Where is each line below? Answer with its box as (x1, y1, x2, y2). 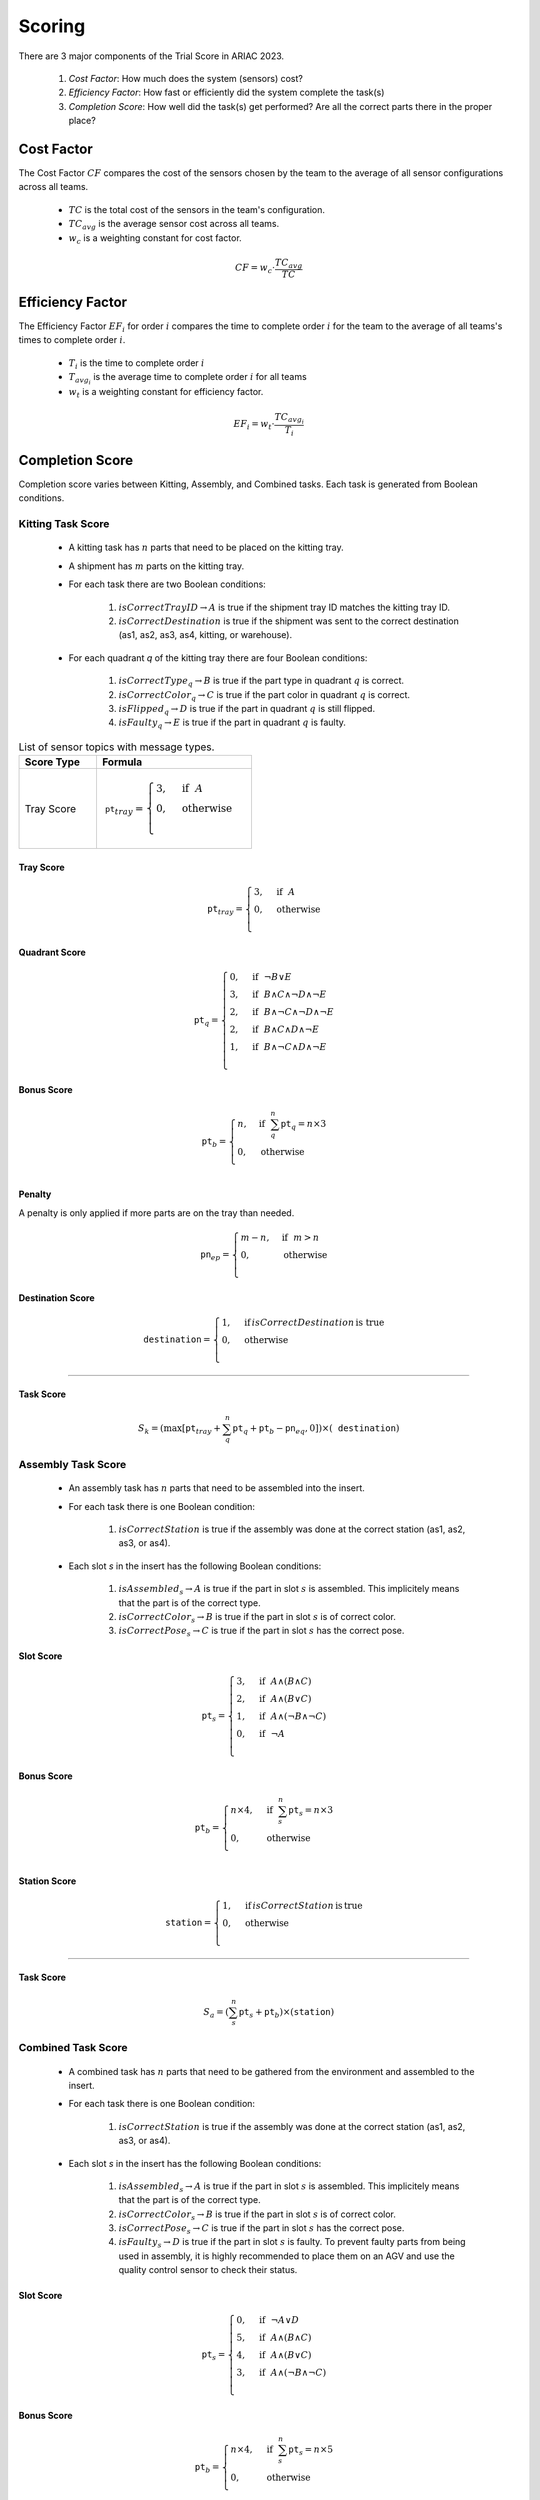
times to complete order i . (18, 334, 126, 346)
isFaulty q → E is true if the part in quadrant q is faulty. (118, 716, 347, 731)
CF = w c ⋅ (235, 262, 276, 275)
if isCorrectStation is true (245, 1900, 364, 1912)
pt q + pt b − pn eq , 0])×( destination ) (232, 1423, 400, 1437)
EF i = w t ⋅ (233, 418, 275, 432)
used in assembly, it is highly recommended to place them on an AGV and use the (118, 2250, 455, 2262)
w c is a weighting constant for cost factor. (68, 231, 242, 246)
